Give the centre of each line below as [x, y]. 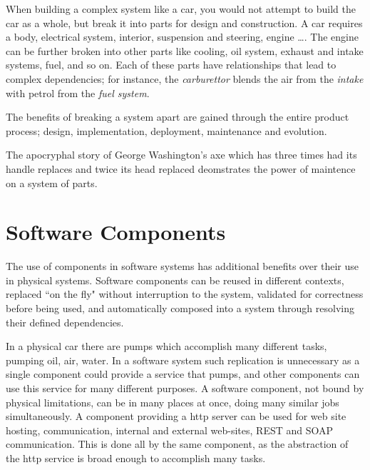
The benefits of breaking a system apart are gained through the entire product [178, 117]
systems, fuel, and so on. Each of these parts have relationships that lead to [171, 65]
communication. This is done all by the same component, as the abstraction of [177, 444]
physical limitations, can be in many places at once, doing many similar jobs [173, 402]
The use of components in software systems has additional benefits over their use [183, 266]
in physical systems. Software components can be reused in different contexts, [175, 280]
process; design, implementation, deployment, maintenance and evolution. [166, 130]
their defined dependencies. [65, 322]
